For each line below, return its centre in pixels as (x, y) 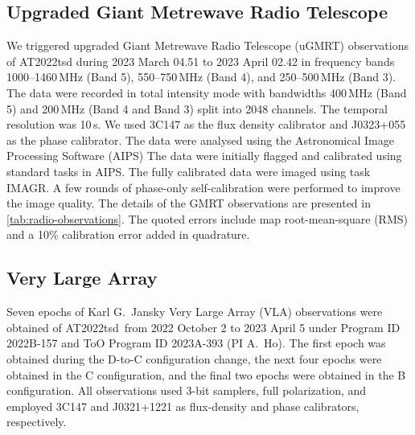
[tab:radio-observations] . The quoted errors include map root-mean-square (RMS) (207, 218)
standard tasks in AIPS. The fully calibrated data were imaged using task (189, 171)
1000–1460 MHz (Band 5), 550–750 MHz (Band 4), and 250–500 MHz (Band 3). (201, 77)
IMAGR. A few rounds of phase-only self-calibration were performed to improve (203, 187)
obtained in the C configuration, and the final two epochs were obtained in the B (206, 374)
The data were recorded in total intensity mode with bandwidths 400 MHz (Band (207, 92)
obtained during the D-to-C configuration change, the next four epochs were (194, 358)
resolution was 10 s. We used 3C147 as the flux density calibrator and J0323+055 (206, 124)
